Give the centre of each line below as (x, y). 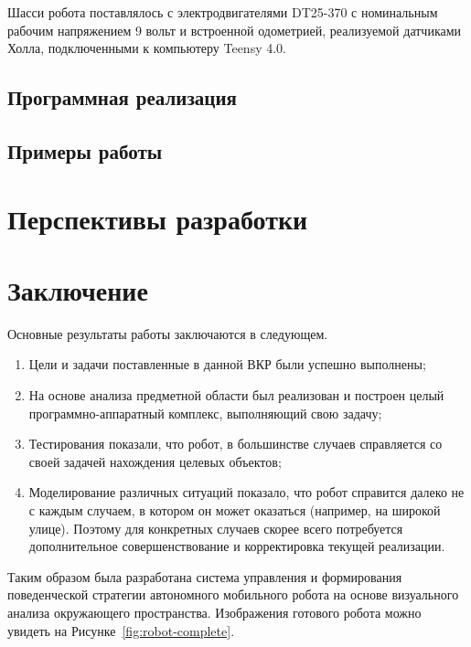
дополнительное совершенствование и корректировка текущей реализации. (237, 546)
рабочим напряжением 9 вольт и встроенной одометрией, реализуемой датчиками (235, 30)
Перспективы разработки (158, 218)
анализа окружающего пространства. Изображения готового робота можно (214, 612)
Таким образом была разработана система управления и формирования (205, 576)
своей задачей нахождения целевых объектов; (155, 461)
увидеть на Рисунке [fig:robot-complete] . (121, 630)
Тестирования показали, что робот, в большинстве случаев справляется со (235, 444)
